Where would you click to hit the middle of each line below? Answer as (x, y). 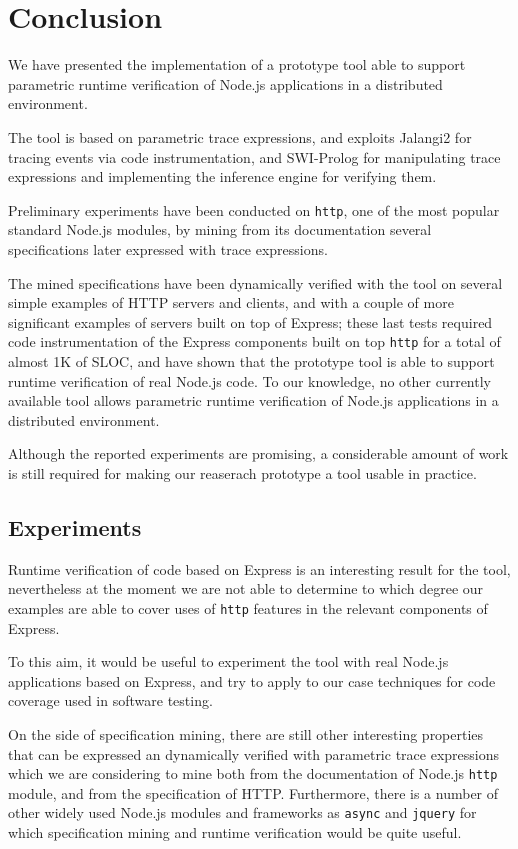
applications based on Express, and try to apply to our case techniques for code (252, 680)
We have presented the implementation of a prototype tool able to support (237, 64)
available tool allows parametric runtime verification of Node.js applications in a (253, 400)
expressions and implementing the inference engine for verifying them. (222, 176)
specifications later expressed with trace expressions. (168, 248)
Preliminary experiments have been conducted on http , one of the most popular (254, 209)
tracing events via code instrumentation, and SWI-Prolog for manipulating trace (254, 156)
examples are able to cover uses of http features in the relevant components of (248, 607)
